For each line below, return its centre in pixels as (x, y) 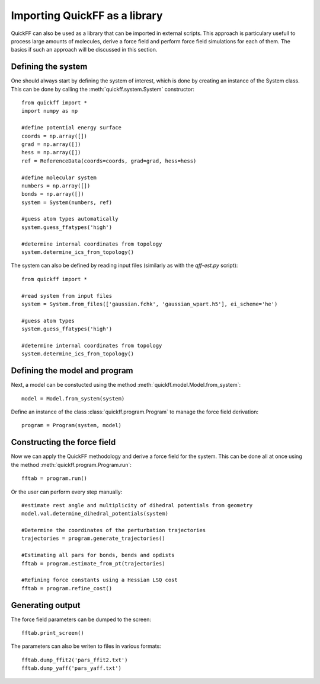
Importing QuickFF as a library (87, 15)
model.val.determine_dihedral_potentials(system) (95, 514)
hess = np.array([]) (51, 152)
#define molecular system (59, 177)
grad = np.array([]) (51, 144)
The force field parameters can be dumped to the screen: (81, 619)
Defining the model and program (72, 371)
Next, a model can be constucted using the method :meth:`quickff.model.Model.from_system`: (126, 385)
